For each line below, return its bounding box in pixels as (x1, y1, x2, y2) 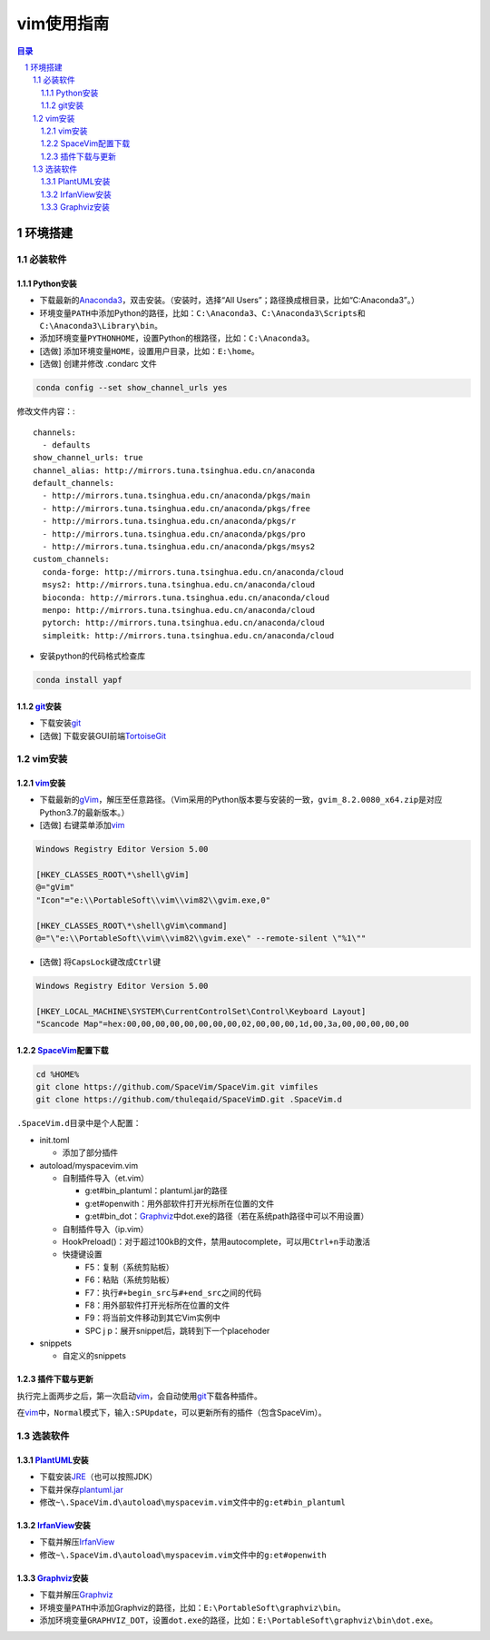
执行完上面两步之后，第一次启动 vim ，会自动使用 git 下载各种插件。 (16, 1390, 263, 1401)
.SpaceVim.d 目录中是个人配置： (16, 1118, 142, 1129)
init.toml (39, 1134, 70, 1145)
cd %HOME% (35, 1069, 80, 1080)
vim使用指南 (16, 14, 109, 34)
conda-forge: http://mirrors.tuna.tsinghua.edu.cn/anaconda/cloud (42, 567, 344, 577)
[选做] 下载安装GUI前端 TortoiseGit (39, 730, 167, 741)
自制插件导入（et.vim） (62, 1172, 150, 1184)
